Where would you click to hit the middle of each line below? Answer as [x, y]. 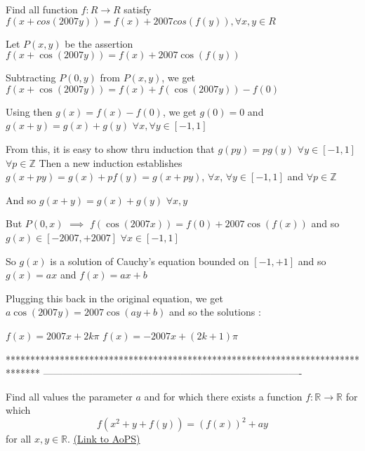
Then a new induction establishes [111, 162]
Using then [29, 111]
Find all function [42, 9]
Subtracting [31, 78]
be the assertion [99, 43]
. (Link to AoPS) [104, 439]
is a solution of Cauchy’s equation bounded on [150, 261]
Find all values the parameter [69, 396]
